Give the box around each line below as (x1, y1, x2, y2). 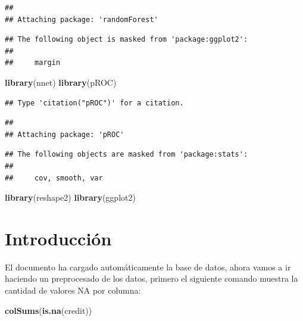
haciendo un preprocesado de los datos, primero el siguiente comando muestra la (5, 272, 298, 285)
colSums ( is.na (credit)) (5, 304, 92, 316)
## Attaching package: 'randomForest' (5, 15, 158, 24)
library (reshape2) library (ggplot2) (5, 191, 136, 204)
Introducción (5, 226, 112, 250)
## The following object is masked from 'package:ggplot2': (5, 35, 248, 44)
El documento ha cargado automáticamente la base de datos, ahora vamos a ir (5, 260, 291, 273)
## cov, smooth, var (5, 173, 103, 182)
